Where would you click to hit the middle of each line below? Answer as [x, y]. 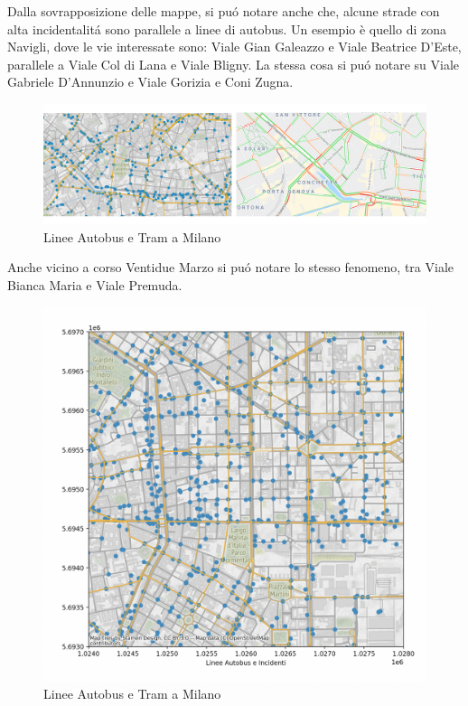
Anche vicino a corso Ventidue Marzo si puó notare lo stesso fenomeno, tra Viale [231, 267]
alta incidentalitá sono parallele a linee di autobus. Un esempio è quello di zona [227, 28]
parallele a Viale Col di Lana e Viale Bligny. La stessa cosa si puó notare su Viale [234, 64]
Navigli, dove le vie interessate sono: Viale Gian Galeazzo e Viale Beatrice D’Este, [234, 47]
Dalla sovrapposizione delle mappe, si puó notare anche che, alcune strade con [224, 11]
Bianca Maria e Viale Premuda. [95, 285]
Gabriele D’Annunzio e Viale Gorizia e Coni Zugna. [150, 82]
